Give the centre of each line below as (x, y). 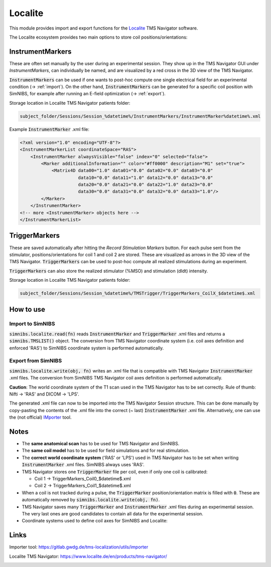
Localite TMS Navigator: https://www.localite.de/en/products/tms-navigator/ (88, 556)
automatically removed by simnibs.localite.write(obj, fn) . (91, 500)
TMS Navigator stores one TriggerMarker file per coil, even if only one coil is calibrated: (115, 472)
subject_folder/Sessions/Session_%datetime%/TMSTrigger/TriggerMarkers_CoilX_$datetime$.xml (138, 294)
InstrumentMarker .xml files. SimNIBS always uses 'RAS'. (83, 465)
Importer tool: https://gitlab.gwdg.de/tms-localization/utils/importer (79, 547)
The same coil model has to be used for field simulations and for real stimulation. (106, 451)
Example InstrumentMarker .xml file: (49, 129)
